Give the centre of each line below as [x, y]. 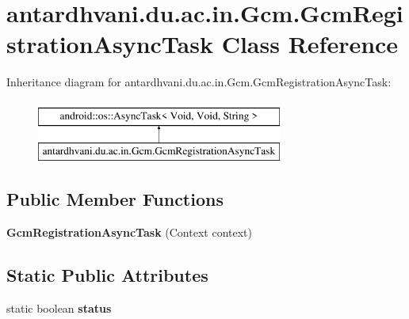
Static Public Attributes [107, 275]
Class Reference [310, 44]
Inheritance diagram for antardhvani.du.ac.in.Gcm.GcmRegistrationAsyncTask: [199, 82]
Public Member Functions [115, 199]
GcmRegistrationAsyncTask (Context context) [129, 232]
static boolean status [59, 308]
